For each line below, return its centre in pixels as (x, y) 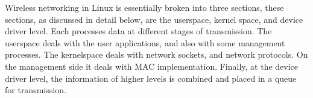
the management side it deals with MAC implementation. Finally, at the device (152, 66)
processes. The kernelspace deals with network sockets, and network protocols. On (156, 54)
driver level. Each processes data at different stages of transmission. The (138, 31)
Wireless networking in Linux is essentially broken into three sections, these (144, 7)
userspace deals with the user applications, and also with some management (145, 42)
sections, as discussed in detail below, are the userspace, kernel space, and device (154, 19)
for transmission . (36, 90)
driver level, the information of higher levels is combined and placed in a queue (151, 78)
